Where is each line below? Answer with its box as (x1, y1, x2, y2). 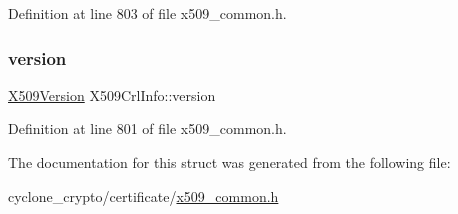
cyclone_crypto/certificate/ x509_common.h (8, 185, 279, 206)
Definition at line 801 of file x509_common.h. (8, 118, 287, 139)
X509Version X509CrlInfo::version (8, 84, 216, 105)
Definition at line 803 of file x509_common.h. (8, 3, 287, 23)
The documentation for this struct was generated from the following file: (8, 152, 451, 172)
